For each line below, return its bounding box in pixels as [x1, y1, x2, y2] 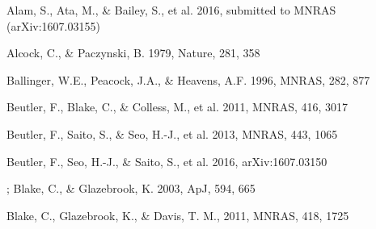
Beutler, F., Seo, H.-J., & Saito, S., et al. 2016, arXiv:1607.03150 [6, 152, 327, 169]
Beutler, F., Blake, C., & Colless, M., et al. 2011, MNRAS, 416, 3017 [6, 98, 349, 115]
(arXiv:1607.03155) [6, 17, 100, 34]
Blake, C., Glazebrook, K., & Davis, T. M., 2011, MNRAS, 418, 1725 [6, 206, 349, 223]
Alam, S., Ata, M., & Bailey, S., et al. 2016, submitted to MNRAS [6, 2, 336, 18]
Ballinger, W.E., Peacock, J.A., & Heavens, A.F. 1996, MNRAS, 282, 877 [6, 71, 370, 88]
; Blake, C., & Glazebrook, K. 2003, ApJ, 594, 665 [6, 180, 256, 197]
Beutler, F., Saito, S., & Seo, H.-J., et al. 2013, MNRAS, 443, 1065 [6, 125, 338, 142]
